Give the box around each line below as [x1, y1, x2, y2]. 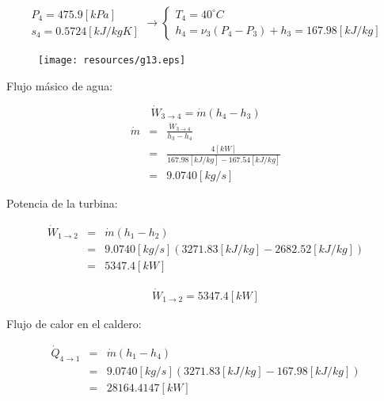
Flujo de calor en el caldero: [6, 315, 142, 331]
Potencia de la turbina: [6, 194, 118, 211]
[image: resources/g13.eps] [38, 55, 186, 67]
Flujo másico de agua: [6, 77, 113, 94]
